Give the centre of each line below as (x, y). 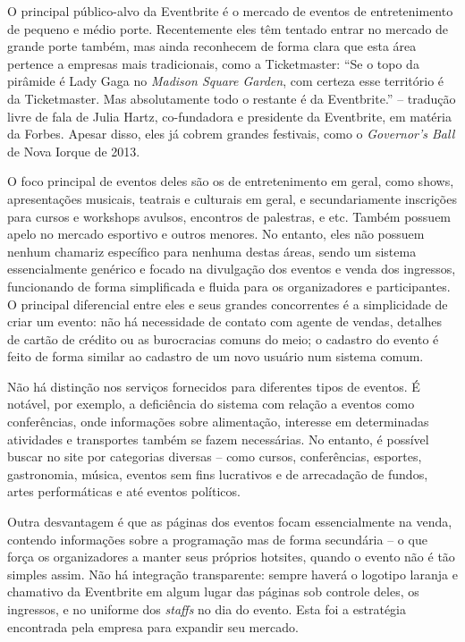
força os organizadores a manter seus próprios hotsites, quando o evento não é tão (231, 557)
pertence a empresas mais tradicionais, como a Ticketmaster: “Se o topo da (213, 63)
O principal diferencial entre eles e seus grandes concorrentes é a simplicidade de (228, 304)
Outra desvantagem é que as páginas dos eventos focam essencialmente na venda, (230, 522)
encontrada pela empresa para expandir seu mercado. (153, 626)
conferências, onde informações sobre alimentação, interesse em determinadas (218, 422)
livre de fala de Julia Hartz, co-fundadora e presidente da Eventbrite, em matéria (229, 116)
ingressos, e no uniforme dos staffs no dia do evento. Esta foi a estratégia (207, 609)
